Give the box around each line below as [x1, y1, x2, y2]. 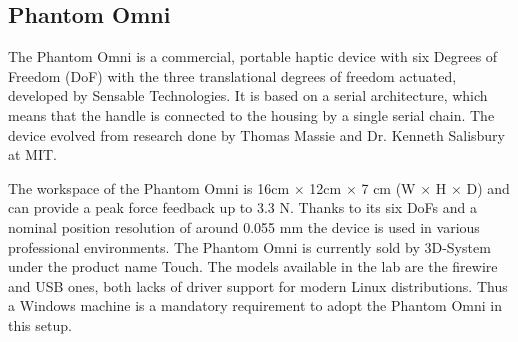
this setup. [8, 314, 72, 335]
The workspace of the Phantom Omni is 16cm [8, 177, 290, 198]
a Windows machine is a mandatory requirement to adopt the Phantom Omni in [8, 295, 502, 316]
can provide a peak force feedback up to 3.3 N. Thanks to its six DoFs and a [8, 197, 477, 218]
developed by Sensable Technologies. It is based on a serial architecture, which [8, 85, 488, 106]
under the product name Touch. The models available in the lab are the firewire [8, 256, 498, 277]
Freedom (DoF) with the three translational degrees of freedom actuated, [8, 65, 457, 86]
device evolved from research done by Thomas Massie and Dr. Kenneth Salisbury [8, 124, 505, 145]
